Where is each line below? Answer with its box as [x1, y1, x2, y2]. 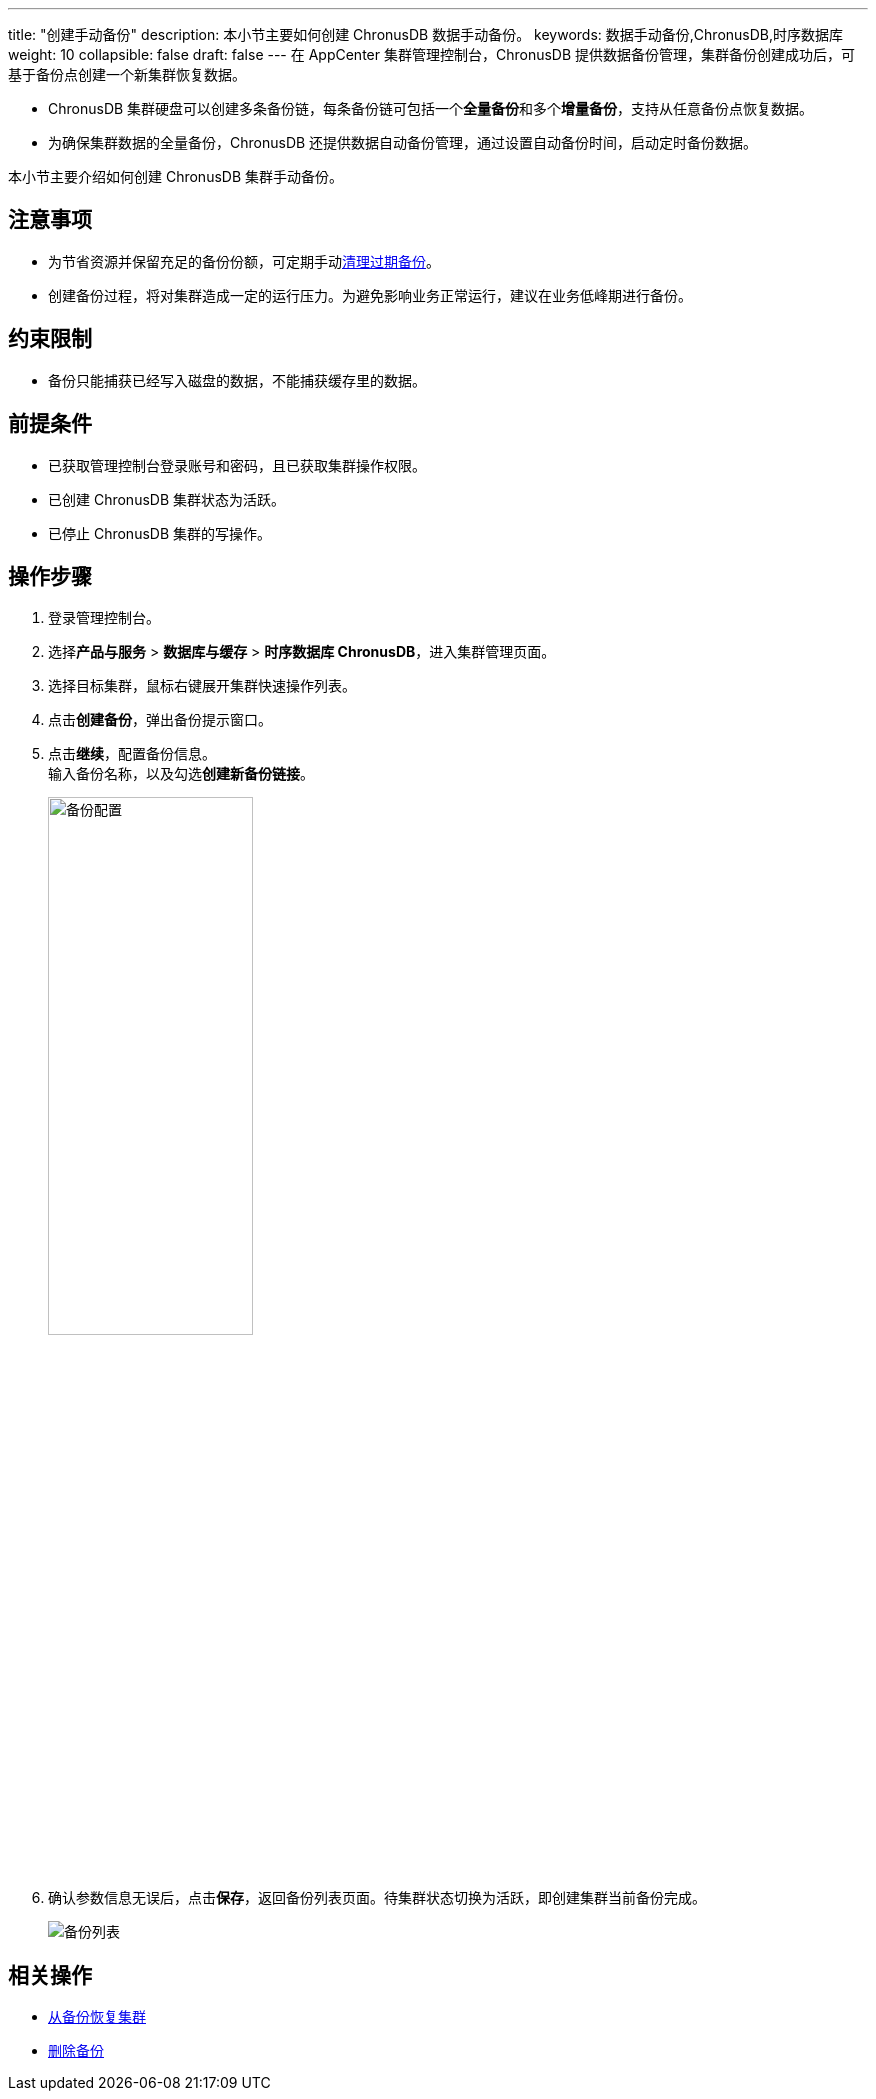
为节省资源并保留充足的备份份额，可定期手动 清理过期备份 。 [48, 252, 440, 270]
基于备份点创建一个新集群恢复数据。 [8, 66, 246, 83]
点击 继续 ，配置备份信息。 [48, 745, 216, 763]
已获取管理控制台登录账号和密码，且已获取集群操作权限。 [48, 456, 426, 474]
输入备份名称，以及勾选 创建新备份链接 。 [48, 765, 314, 783]
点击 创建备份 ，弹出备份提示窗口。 [48, 711, 272, 729]
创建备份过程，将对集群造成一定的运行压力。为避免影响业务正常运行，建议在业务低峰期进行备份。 [48, 286, 692, 304]
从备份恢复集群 [48, 2008, 146, 2026]
